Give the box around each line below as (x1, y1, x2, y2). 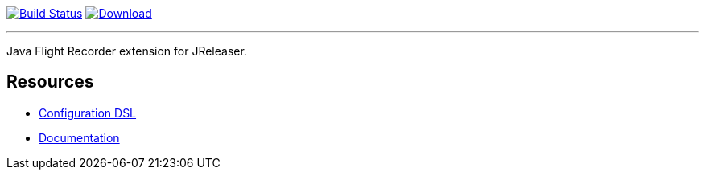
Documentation (39, 130, 120, 145)
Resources (6, 72, 94, 92)
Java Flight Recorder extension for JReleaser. (6, 44, 247, 58)
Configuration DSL (39, 105, 137, 120)
